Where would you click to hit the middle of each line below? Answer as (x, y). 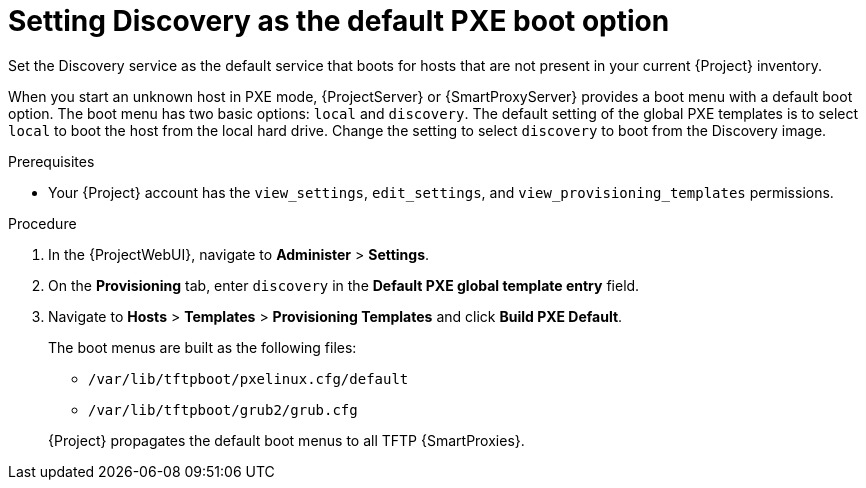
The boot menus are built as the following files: (202, 347)
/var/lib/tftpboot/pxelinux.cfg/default (248, 378)
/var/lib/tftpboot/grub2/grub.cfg (223, 409)
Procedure (42, 223)
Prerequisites (51, 161)
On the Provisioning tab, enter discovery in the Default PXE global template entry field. (344, 285)
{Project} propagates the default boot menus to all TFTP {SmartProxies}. (286, 440)
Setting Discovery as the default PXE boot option (339, 21)
